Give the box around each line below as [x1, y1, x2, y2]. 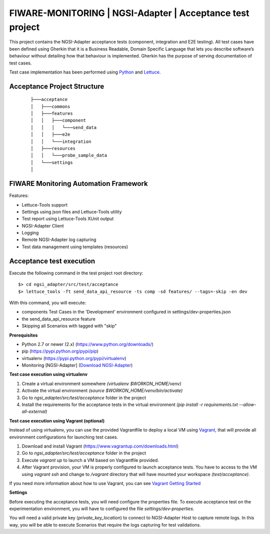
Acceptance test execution [9, 256, 95, 265]
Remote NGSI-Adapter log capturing [21, 236, 96, 242]
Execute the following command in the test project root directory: [9, 270, 143, 276]
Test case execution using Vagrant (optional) [9, 417, 105, 423]
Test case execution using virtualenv [9, 371, 87, 377]
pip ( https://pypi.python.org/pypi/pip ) [21, 348, 98, 354]
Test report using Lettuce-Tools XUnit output [21, 215, 114, 222]
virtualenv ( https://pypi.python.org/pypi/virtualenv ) [21, 355, 126, 361]
